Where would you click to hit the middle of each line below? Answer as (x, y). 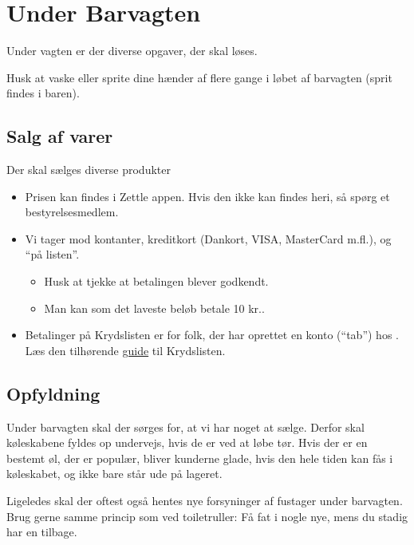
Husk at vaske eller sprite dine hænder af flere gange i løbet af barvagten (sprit (199, 77)
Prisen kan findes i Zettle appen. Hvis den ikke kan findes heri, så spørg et (207, 196)
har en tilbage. (42, 532)
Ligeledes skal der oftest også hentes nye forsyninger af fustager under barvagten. (205, 501)
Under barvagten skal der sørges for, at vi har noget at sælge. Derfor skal (185, 427)
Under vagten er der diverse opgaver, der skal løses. (132, 51)
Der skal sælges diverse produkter (89, 170)
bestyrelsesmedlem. (72, 212)
